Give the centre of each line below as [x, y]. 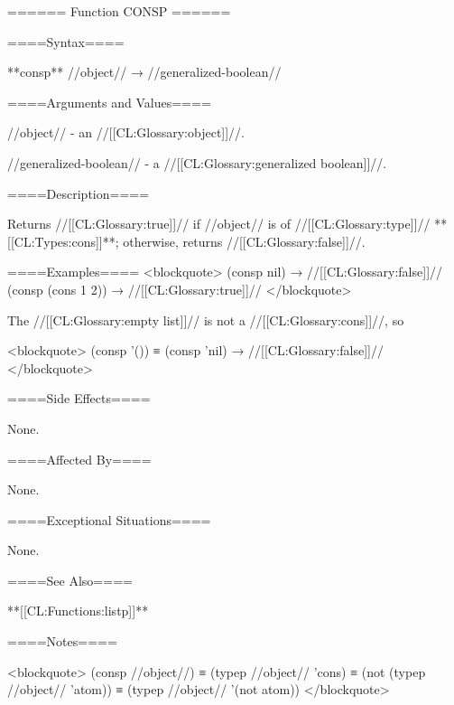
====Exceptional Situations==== [109, 519]
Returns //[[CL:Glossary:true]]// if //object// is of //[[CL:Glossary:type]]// [219, 224]
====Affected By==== [79, 459]
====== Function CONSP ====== [119, 11]
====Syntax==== [66, 41]
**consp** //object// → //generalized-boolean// [144, 72]
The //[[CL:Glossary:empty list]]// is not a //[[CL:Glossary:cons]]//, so [206, 320]
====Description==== [79, 193]
